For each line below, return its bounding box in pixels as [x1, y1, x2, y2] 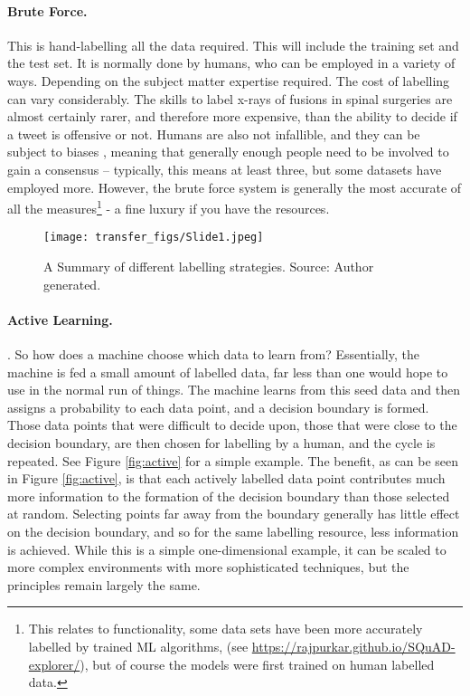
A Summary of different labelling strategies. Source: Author [43, 257, 374, 276]
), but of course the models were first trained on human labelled [80, 654, 435, 673]
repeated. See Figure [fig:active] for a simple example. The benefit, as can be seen [7, 451, 459, 470]
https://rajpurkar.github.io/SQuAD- [251, 636, 456, 655]
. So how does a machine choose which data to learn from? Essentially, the [7, 345, 419, 364]
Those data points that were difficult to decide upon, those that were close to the [7, 415, 457, 434]
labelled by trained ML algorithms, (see [28, 636, 249, 655]
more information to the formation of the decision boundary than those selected [7, 486, 450, 505]
